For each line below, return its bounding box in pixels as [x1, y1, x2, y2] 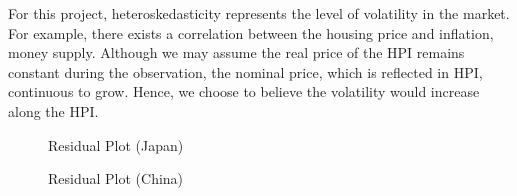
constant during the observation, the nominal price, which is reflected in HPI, [8, 61, 483, 82]
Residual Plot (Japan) [48, 134, 184, 155]
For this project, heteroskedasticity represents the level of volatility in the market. [8, 3, 510, 23]
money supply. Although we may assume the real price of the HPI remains [8, 42, 465, 63]
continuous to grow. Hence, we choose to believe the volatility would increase [8, 81, 480, 102]
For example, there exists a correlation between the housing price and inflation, [8, 22, 494, 43]
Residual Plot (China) [48, 168, 184, 189]
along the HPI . [8, 100, 99, 121]
